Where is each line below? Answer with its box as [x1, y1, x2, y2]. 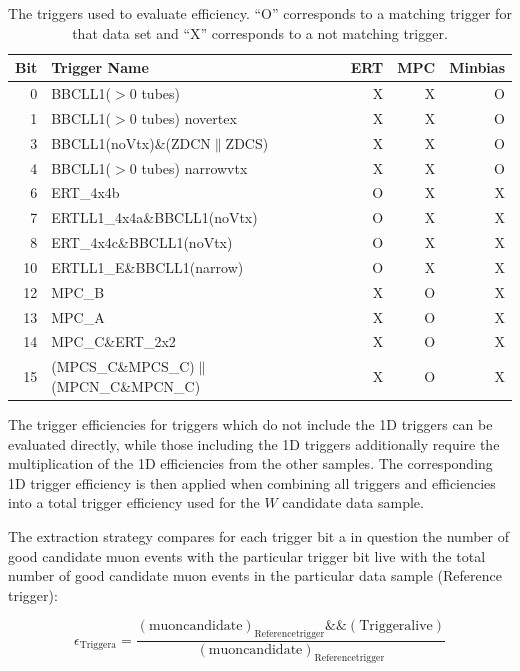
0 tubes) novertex [129, 107, 237, 128]
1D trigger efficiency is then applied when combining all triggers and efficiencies [8, 472, 496, 493]
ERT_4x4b [51, 182, 120, 203]
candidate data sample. [282, 492, 424, 513]
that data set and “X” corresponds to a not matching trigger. [72, 22, 448, 43]
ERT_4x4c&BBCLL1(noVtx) [51, 232, 233, 253]
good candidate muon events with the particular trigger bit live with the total [8, 545, 486, 566]
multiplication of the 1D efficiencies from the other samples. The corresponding [8, 453, 493, 474]
